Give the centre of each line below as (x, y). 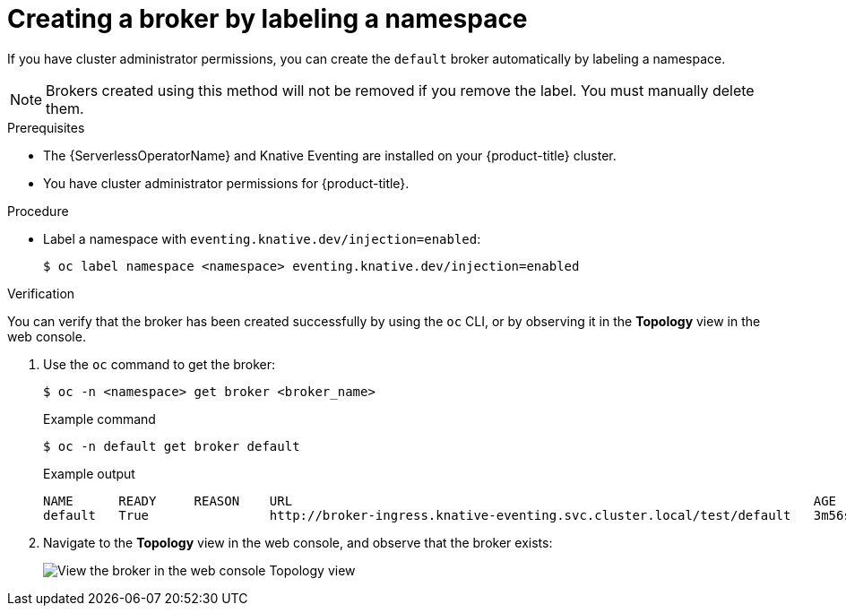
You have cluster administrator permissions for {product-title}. (226, 183)
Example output (89, 473)
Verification (41, 293)
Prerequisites (46, 127)
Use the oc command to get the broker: (160, 364)
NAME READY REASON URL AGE (440, 501)
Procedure (38, 211)
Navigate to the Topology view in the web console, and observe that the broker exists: (298, 542)
